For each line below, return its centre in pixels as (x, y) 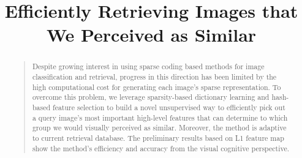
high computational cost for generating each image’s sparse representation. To (157, 87)
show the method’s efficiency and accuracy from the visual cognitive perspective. (161, 148)
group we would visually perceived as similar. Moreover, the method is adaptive (159, 128)
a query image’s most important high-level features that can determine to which (160, 117)
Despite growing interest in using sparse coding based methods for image (148, 66)
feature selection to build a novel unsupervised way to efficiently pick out (169, 107)
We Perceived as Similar (151, 35)
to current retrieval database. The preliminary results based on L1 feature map (158, 137)
